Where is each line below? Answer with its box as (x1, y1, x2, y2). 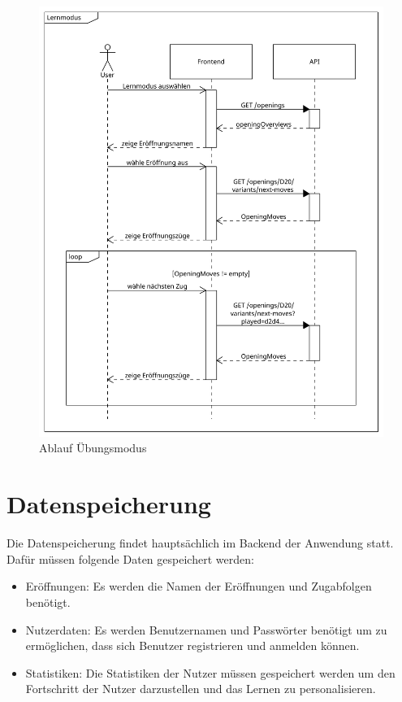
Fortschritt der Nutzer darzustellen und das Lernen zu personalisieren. (25, 680, 376, 697)
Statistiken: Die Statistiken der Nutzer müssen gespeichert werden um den (25, 664, 396, 681)
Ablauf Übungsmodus (39, 439, 147, 456)
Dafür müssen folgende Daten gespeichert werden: (6, 550, 254, 567)
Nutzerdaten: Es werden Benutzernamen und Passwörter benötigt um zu (25, 621, 387, 638)
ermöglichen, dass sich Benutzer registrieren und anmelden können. (25, 637, 360, 654)
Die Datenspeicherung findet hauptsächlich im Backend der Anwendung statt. (6, 534, 394, 552)
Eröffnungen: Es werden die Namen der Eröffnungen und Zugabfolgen (25, 578, 372, 595)
